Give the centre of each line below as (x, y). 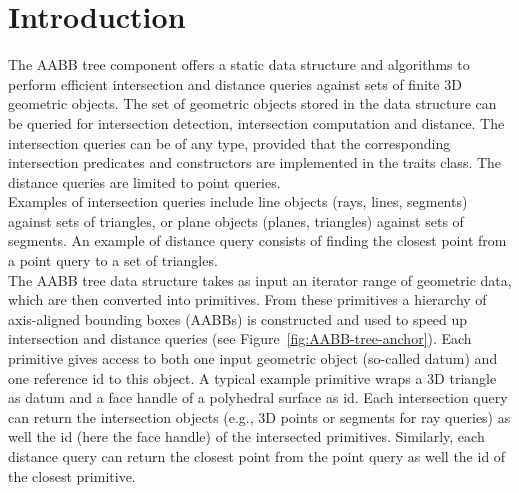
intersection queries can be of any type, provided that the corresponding (229, 142)
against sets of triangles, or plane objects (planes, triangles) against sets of (236, 220)
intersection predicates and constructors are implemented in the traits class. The (255, 162)
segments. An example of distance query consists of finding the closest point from (257, 240)
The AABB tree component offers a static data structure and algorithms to (239, 64)
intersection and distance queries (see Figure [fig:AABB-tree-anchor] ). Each (240, 338)
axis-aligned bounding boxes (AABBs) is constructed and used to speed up (238, 318)
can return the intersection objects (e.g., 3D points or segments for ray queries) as (259, 416)
